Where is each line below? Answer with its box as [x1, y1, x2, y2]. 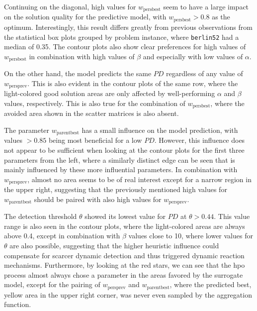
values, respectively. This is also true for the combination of [4, 98, 185, 108]
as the [212, 11, 230, 22]
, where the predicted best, [170, 279, 252, 290]
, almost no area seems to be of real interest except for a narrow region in [27, 174, 252, 184]
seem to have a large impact [163, 1, 249, 11]
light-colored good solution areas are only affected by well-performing [4, 88, 215, 99]
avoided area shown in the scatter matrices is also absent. [4, 108, 179, 118]
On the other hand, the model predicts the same [4, 68, 152, 79]
